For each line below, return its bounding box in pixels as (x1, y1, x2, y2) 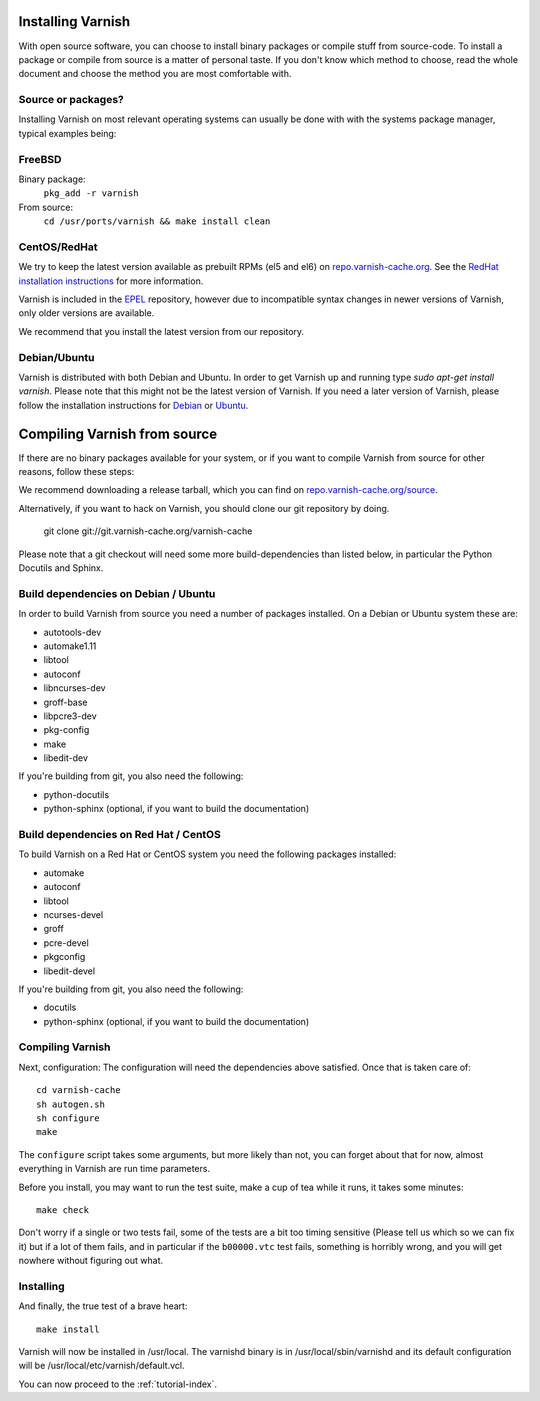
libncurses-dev (43, 682, 106, 694)
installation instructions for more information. (18, 275, 204, 287)
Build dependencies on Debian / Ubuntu (18, 586, 216, 600)
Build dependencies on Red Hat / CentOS (18, 828, 222, 841)
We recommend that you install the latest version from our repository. (18, 325, 305, 337)
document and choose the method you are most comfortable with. (18, 68, 292, 80)
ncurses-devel (43, 908, 104, 920)
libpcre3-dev (43, 710, 97, 722)
